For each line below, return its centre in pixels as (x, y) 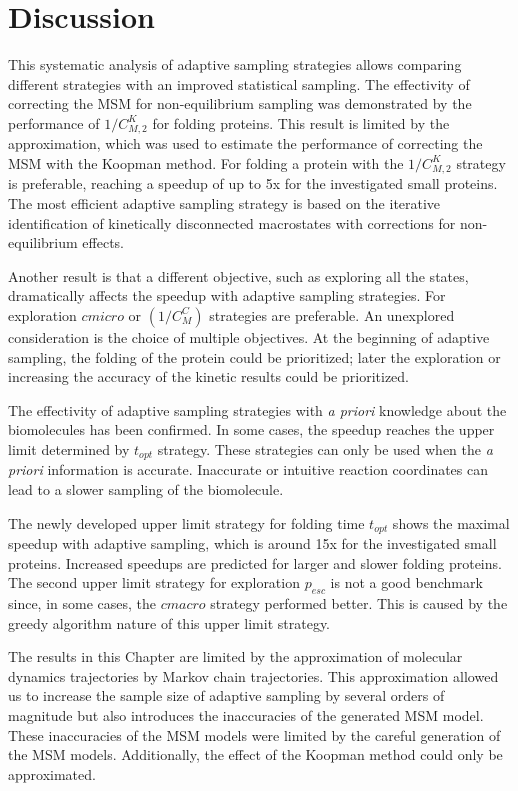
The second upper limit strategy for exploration (154, 582)
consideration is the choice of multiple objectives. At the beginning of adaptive (249, 336)
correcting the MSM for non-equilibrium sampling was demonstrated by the (240, 103)
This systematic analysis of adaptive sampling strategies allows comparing (235, 64)
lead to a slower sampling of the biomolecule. (146, 488)
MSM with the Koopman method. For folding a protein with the (206, 162)
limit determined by (69, 448)
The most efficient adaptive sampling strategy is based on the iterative (224, 203)
